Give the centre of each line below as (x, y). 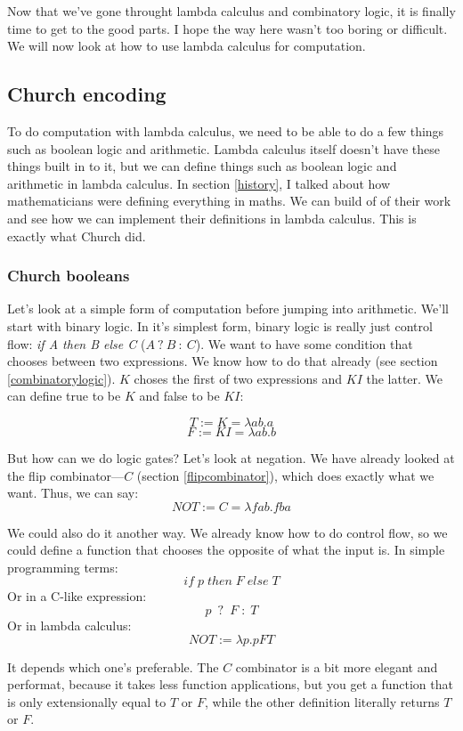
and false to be (179, 396)
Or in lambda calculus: (69, 625)
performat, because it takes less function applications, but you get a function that (230, 684)
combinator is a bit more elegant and (337, 666)
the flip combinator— (66, 475)
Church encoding (87, 94)
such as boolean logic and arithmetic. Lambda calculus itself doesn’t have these (224, 148)
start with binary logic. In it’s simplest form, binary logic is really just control (220, 325)
